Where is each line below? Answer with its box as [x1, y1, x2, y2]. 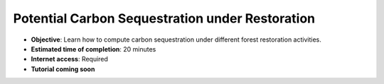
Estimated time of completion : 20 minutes [31, 44, 156, 53]
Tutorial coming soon [31, 64, 95, 73]
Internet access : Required [31, 55, 108, 64]
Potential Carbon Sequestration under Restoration [13, 11, 316, 26]
